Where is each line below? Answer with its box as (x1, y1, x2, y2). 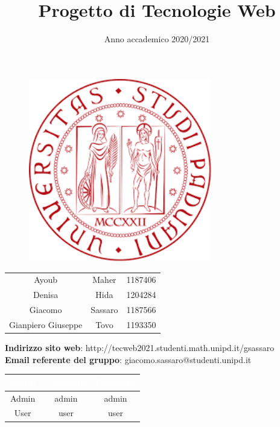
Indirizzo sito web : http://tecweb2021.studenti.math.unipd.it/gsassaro (5, 341, 275, 354)
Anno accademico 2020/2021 (104, 33, 210, 45)
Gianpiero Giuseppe (9, 318, 83, 331)
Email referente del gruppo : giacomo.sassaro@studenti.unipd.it (5, 353, 252, 365)
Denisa (33, 288, 59, 301)
